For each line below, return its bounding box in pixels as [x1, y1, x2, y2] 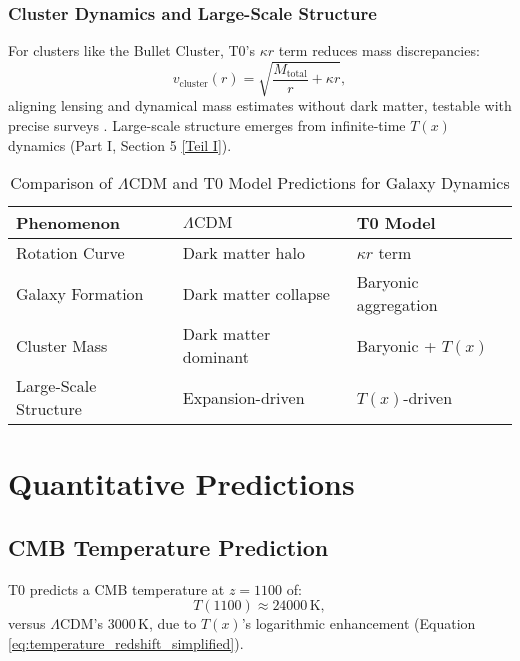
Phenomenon [16, 211, 121, 235]
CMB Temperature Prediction [8, 531, 329, 562]
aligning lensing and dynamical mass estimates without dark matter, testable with [8, 95, 512, 116]
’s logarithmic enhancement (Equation [241, 613, 476, 634]
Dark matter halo [182, 241, 305, 265]
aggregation [356, 293, 438, 317]
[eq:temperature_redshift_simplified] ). [8, 632, 244, 653]
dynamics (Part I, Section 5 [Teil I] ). [8, 134, 232, 155]
